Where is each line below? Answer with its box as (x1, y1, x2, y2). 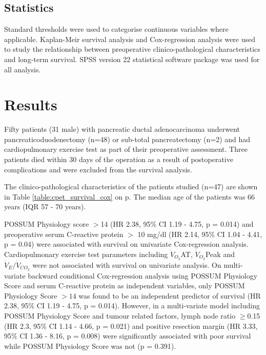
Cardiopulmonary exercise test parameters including (4, 248, 168, 259)
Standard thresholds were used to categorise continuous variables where (4, 24, 229, 34)
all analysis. (4, 64, 41, 74)
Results (4, 94, 57, 115)
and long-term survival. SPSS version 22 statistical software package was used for (4, 53, 260, 64)
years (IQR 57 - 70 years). (4, 201, 86, 212)
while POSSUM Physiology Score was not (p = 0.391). (4, 340, 176, 351)
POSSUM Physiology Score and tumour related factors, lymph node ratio (4, 310, 236, 321)
